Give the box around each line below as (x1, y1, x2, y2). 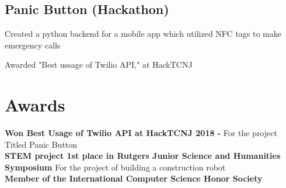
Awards (5, 93, 65, 117)
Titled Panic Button (5, 138, 78, 150)
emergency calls (5, 39, 61, 51)
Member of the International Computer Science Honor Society (5, 172, 263, 184)
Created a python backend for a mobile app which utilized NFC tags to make (5, 27, 281, 40)
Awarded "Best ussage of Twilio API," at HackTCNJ (5, 58, 193, 71)
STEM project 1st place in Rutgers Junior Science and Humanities (5, 149, 281, 162)
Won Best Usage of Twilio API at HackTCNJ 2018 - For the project (5, 127, 277, 139)
